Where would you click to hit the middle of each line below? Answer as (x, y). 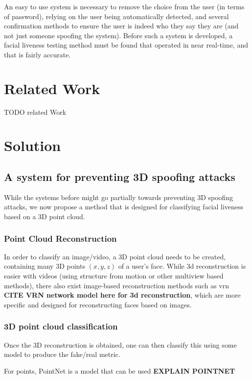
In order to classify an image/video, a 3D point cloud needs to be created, (115, 256)
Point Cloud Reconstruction (60, 238)
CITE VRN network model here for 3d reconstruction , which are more (122, 295)
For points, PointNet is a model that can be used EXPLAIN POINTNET (120, 370)
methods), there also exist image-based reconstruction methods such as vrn (117, 285)
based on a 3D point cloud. (45, 216)
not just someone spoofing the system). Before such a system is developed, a (118, 35)
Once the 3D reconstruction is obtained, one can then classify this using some (120, 344)
